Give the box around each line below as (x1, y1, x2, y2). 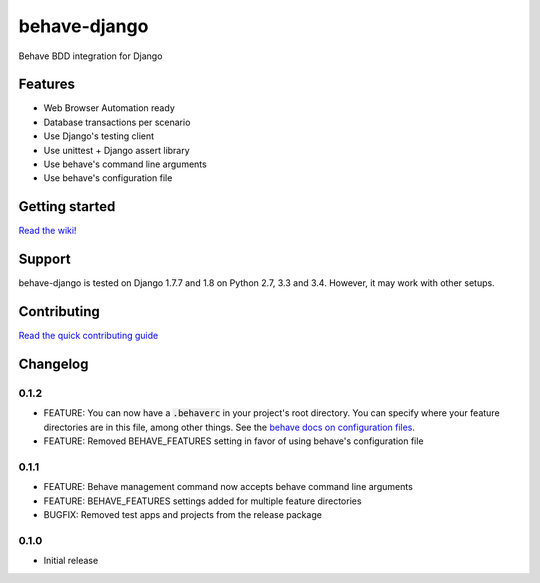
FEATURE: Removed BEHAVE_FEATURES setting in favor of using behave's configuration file (43, 435, 424, 447)
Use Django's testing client (43, 130, 155, 142)
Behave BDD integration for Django (18, 50, 163, 62)
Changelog (18, 355, 89, 372)
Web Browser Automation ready (43, 102, 175, 114)
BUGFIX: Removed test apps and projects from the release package (43, 508, 322, 520)
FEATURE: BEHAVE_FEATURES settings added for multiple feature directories (43, 495, 362, 507)
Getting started (18, 198, 116, 215)
